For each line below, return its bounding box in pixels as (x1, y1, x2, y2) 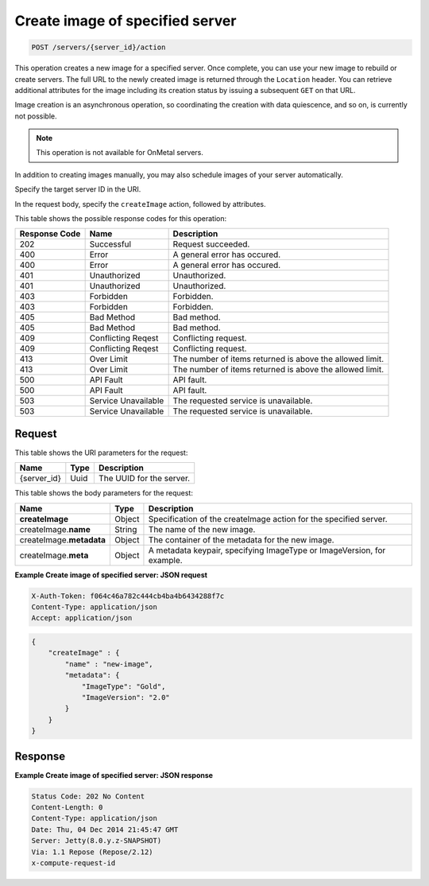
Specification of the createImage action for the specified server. (148, 513, 388, 524)
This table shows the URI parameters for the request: (14, 448, 188, 457)
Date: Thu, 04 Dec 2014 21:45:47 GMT (31, 825, 179, 834)
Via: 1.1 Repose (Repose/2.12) (31, 847, 154, 857)
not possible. (14, 111, 57, 121)
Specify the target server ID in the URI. (14, 185, 141, 194)
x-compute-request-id (31, 859, 116, 868)
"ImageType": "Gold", (81, 682, 166, 691)
